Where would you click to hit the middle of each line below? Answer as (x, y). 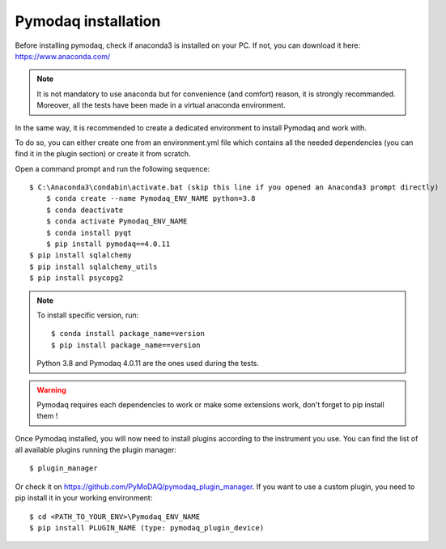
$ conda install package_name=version (128, 334)
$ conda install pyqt (89, 232)
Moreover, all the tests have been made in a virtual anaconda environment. (161, 105)
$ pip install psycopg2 (76, 278)
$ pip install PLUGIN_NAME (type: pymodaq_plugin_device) (147, 528)
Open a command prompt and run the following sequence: (113, 168)
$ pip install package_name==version (126, 345)
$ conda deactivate (85, 210)
